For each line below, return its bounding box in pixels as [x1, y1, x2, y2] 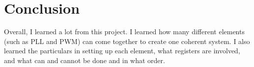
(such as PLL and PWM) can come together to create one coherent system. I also [4, 36, 250, 46]
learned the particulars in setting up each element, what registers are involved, [4, 45, 240, 56]
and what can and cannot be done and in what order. [4, 55, 165, 65]
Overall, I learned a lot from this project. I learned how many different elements [4, 26, 245, 37]
